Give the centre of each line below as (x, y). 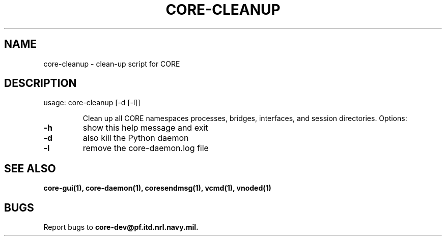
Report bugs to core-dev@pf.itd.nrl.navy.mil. (121, 227)
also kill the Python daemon (136, 138)
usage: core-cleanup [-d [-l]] (92, 103)
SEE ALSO (30, 168)
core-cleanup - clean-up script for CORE (112, 64)
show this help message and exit (145, 128)
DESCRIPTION (40, 83)
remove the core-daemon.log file (146, 148)
